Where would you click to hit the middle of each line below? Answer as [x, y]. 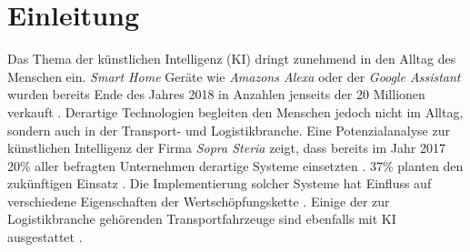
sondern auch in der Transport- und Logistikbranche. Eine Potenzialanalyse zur [229, 130]
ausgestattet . [45, 237]
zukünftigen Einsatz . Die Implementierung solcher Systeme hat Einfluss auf [220, 183]
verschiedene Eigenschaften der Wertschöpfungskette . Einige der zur [199, 201]
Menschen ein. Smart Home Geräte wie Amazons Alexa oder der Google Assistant [234, 76]
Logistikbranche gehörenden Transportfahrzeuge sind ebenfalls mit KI [202, 219]
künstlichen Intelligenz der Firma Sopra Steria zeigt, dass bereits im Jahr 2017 [226, 148]
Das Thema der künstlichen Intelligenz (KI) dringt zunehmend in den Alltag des [232, 59]
